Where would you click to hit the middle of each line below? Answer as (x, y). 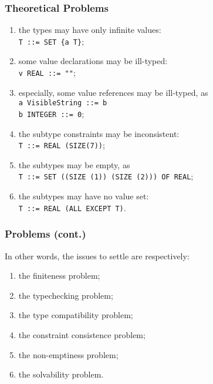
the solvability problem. (61, 374)
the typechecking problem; (66, 295)
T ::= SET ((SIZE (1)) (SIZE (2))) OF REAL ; (106, 176)
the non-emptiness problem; (68, 354)
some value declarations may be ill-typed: (93, 61)
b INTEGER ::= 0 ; (51, 113)
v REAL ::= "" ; (47, 73)
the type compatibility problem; (76, 315)
